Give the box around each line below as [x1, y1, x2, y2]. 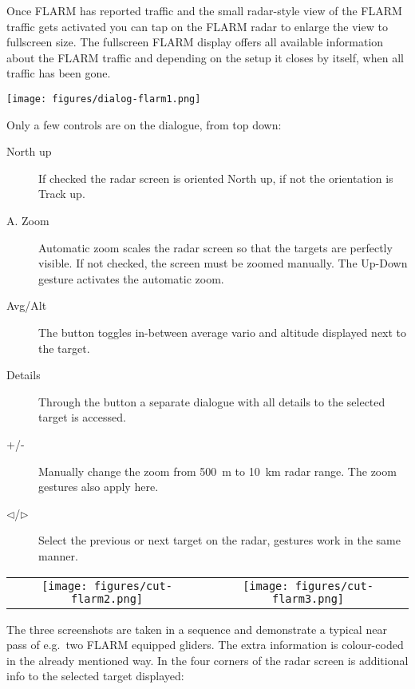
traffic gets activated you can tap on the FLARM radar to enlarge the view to [6, 18, 388, 34]
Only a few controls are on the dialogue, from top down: [6, 116, 282, 133]
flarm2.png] [70, 592, 144, 605]
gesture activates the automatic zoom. [38, 270, 224, 287]
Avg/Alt [6, 297, 47, 314]
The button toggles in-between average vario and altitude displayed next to [38, 323, 407, 340]
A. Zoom [6, 212, 49, 228]
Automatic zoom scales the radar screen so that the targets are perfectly [38, 239, 393, 255]
